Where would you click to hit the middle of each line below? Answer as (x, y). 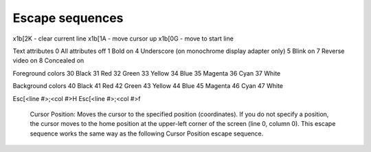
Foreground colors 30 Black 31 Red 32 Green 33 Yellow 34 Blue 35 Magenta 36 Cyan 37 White (147, 73)
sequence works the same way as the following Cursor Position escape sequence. (147, 133)
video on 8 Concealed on (48, 61)
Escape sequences (68, 18)
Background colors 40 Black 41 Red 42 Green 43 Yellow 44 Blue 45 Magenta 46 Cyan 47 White (148, 86)
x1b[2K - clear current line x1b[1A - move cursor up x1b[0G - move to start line (123, 39)
